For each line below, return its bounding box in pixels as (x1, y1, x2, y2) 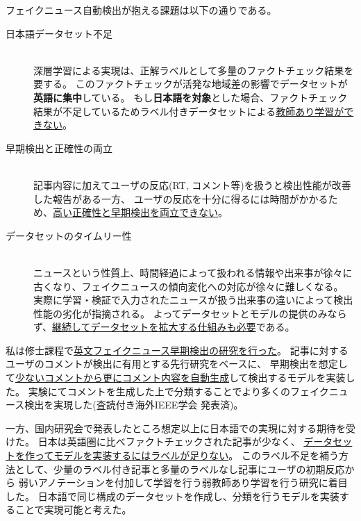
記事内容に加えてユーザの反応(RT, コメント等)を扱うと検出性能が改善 (33, 177, 351, 192)
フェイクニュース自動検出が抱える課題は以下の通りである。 (6, 3, 277, 17)
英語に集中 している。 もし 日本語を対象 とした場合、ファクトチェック (33, 90, 348, 104)
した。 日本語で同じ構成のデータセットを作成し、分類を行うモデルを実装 (6, 488, 339, 503)
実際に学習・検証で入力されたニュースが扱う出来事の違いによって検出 (33, 292, 353, 307)
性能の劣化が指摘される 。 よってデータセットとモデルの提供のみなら (33, 306, 347, 320)
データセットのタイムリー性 (6, 228, 132, 242)
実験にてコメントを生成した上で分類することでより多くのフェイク (28, 383, 329, 398)
